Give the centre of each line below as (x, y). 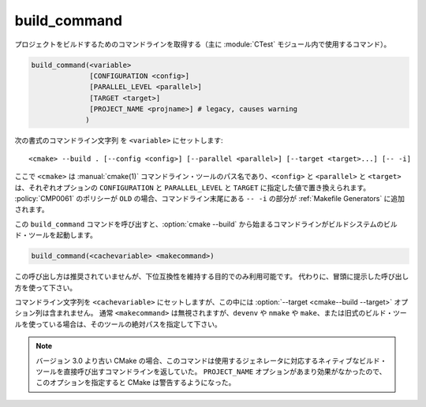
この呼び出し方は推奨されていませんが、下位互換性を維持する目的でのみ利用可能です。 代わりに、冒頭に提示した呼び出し (212, 277)
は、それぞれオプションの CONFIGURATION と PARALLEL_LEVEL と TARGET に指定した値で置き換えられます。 (192, 187)
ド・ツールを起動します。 (56, 235)
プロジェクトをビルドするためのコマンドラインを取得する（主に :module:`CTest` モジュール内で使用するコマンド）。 (203, 44)
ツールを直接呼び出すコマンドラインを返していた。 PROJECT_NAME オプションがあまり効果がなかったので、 (211, 372)
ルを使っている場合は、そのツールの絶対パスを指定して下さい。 (118, 324)
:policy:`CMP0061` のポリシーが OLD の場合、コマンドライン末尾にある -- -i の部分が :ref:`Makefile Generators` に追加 (210, 199)
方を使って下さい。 (46, 287)
